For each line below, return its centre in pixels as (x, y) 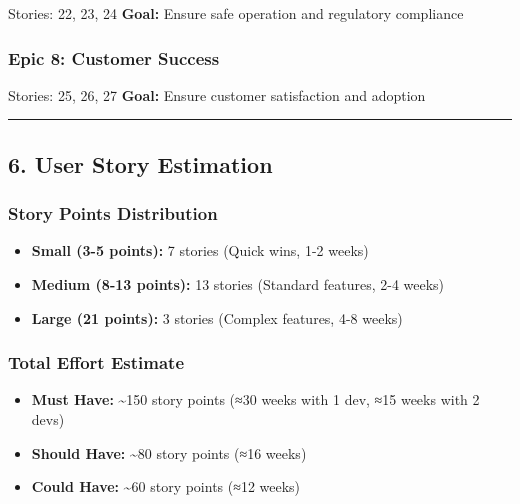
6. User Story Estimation (140, 163)
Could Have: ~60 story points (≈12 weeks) (166, 486)
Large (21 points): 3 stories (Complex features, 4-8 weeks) (217, 317)
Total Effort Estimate (96, 362)
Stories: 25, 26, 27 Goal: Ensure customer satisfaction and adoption (217, 94)
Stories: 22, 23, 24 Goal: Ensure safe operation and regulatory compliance (236, 13)
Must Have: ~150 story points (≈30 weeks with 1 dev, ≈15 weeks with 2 (255, 399)
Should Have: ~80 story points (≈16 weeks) (169, 452)
